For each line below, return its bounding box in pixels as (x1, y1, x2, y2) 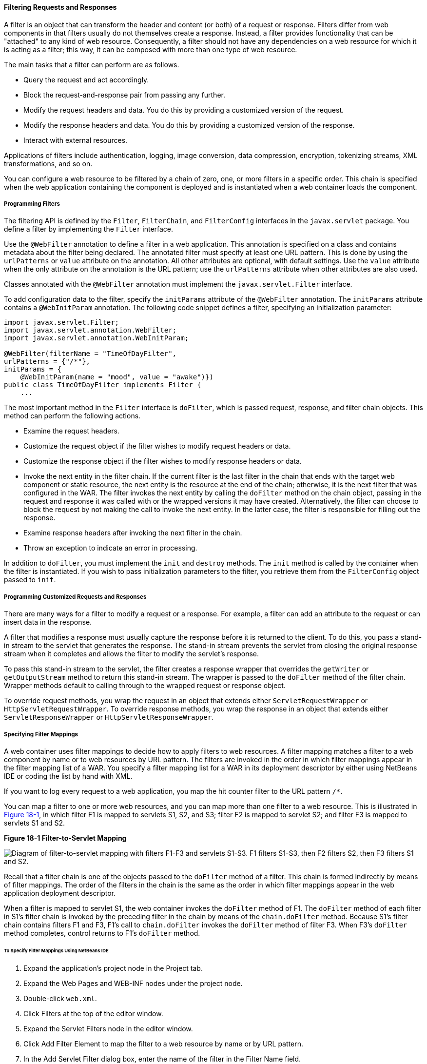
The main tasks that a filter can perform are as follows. (4, 60, 179, 69)
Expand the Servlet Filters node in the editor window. (23, 1024, 193, 1033)
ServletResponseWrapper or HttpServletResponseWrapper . (4, 713, 214, 722)
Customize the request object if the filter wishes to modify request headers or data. (23, 442, 291, 451)
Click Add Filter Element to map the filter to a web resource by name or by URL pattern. (23, 1039, 303, 1048)
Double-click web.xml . (23, 994, 97, 1003)
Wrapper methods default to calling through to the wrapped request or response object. (4, 681, 286, 690)
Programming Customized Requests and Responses (4, 593, 147, 600)
